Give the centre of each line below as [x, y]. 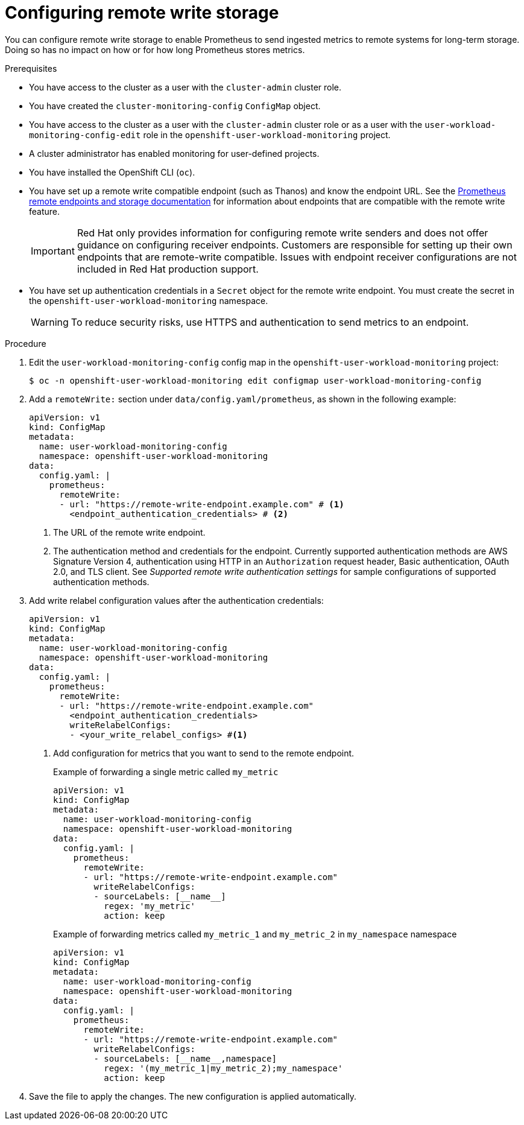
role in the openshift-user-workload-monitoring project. [267, 135]
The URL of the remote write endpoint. [129, 532]
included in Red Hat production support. [168, 269]
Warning [50, 322]
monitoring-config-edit [85, 135]
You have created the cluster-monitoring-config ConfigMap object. [175, 106]
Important [53, 251]
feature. [45, 211]
